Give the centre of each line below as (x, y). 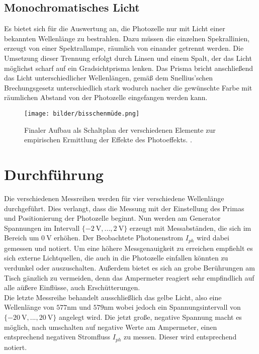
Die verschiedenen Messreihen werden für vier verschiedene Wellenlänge (114, 198)
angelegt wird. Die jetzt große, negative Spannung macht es (150, 317)
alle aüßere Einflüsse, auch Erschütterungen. (72, 287)
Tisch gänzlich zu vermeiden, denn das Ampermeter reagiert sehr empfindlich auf (129, 277)
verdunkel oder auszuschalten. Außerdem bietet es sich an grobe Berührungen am (129, 267)
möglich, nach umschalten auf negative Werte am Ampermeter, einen (111, 327)
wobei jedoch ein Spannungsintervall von (178, 307)
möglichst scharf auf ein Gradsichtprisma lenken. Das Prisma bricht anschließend (129, 68)
